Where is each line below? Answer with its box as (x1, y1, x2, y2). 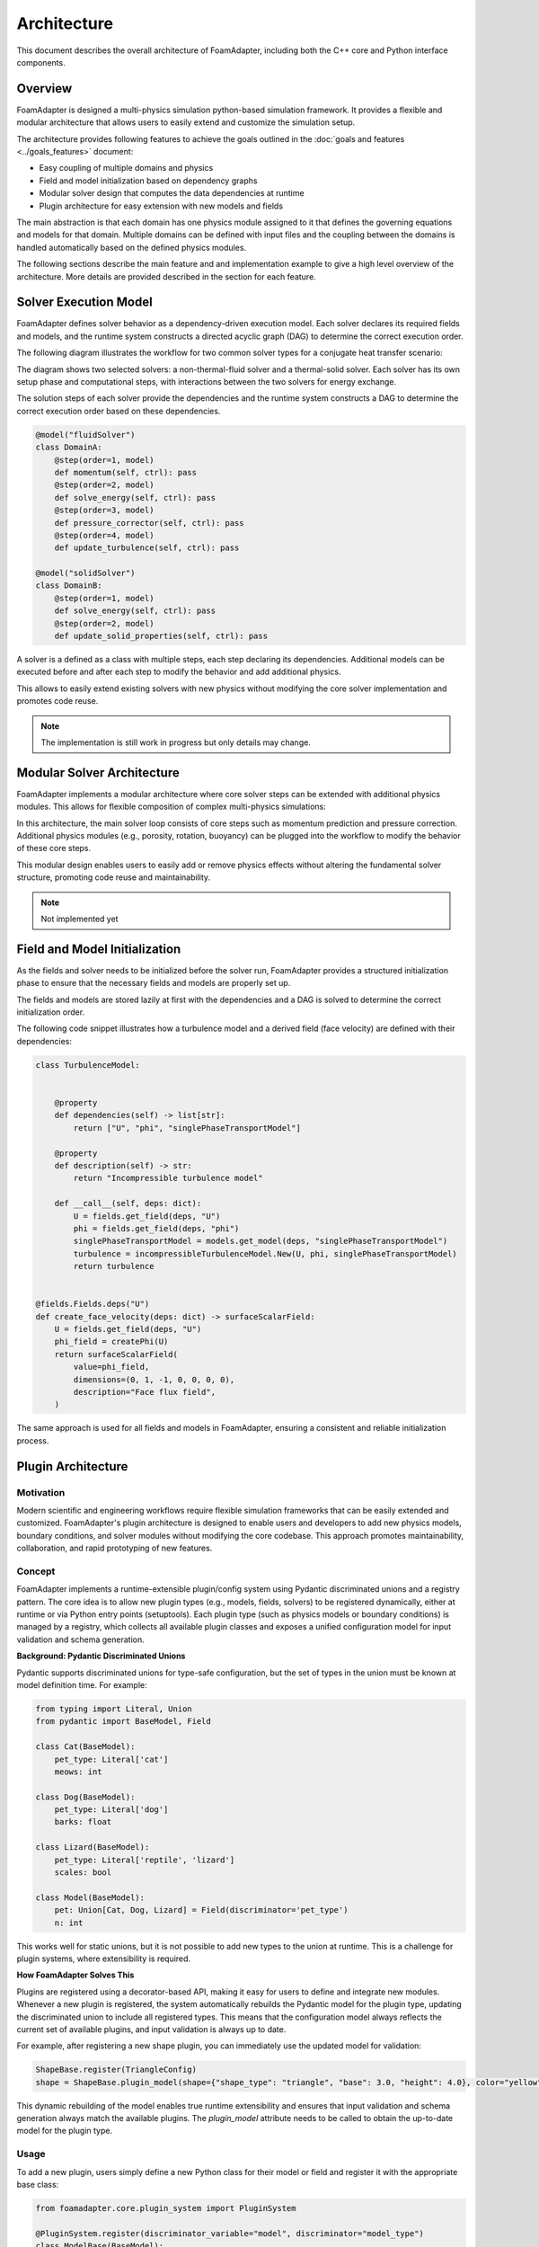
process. (16, 1434, 49, 1446)
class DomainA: (35, 442, 102, 453)
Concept (16, 1565, 56, 1577)
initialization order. (16, 1007, 85, 1017)
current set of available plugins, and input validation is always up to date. (16, 2023, 287, 2035)
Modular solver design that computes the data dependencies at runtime (39, 188, 305, 199)
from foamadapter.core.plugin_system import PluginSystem (35, 2203, 296, 2213)
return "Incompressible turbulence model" (73, 1173, 264, 1184)
